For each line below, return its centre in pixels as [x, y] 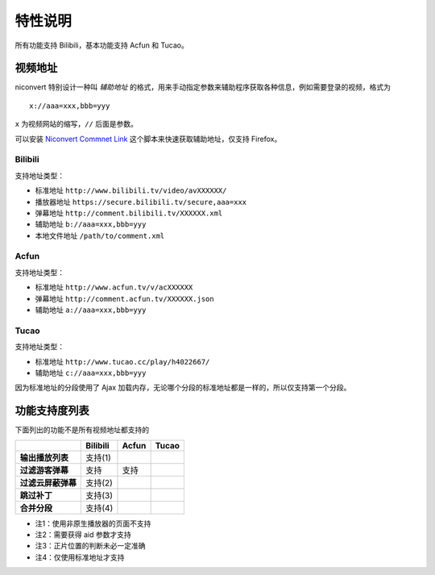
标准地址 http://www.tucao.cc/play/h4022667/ [122, 361]
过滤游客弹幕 [44, 470]
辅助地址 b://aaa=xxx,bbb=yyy [91, 224]
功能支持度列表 [52, 411]
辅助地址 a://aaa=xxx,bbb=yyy [91, 310]
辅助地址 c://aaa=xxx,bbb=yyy [91, 373]
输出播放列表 [44, 457]
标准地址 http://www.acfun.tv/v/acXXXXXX [114, 287]
